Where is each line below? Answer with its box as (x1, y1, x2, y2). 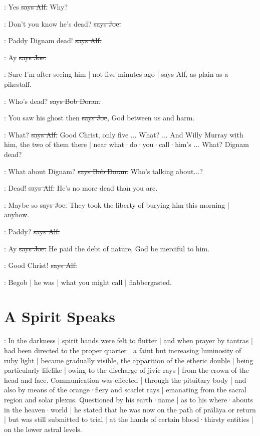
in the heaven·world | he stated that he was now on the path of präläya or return (4, 404, 256, 414)
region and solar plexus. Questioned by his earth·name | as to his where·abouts (4, 394, 253, 404)
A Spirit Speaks (4, 306, 116, 327)
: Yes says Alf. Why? (4, 2, 68, 12)
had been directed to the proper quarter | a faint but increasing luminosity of (4, 345, 241, 355)
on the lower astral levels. (4, 423, 82, 434)
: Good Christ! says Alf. (4, 260, 77, 270)
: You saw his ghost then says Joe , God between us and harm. (4, 112, 195, 123)
